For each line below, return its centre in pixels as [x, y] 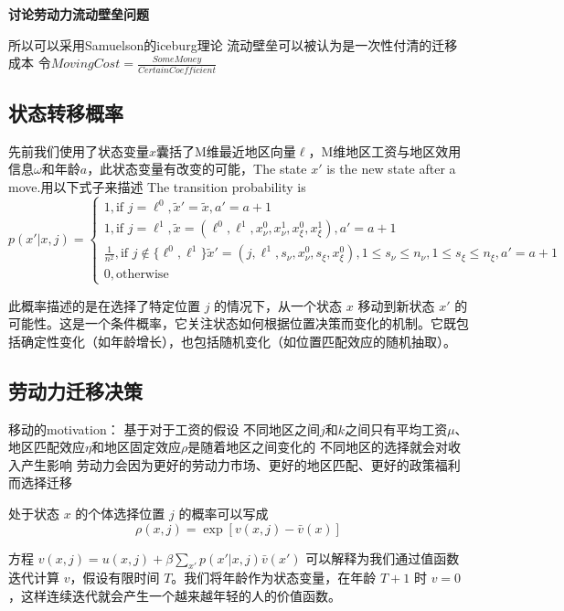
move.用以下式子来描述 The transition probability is [157, 186]
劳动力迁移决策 [75, 390]
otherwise [142, 275]
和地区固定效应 [136, 447]
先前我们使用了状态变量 [79, 150]
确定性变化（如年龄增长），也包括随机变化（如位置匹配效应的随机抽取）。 [238, 341]
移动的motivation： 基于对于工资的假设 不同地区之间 [165, 429]
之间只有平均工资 [396, 429]
